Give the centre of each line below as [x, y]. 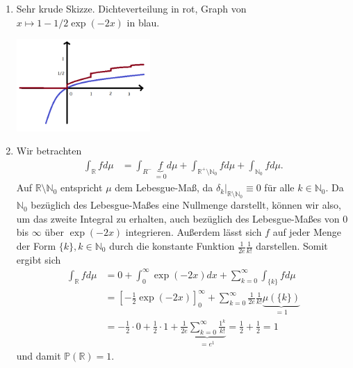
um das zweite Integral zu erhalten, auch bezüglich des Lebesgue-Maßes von [178, 218]
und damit [39, 355]
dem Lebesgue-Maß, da [164, 187]
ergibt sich [39, 259]
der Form [36, 246]
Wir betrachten [49, 151]
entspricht [82, 187]
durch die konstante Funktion [172, 246]
